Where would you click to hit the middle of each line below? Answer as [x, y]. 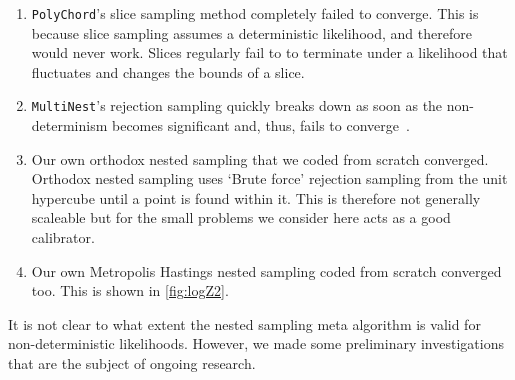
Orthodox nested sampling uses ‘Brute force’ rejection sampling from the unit [269, 178]
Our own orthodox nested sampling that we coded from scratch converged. [260, 158]
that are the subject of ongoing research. [132, 363]
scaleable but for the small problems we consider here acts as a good [241, 217]
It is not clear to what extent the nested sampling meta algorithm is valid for [244, 323]
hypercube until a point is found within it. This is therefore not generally [256, 197]
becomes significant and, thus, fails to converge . [261, 125]
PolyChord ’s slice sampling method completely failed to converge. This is [255, 13]
